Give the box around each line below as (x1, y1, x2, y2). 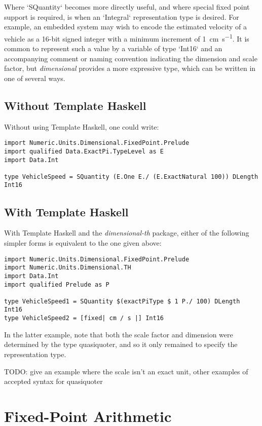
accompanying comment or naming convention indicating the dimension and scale (4, 53, 257, 63)
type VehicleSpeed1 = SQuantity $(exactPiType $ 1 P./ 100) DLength (4, 297, 240, 305)
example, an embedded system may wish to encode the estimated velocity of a (4, 21, 247, 32)
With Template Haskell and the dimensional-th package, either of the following (4, 227, 249, 238)
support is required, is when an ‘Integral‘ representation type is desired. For (4, 11, 239, 22)
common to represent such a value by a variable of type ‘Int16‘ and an (4, 43, 222, 54)
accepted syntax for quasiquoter (4, 376, 103, 386)
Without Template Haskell (4, 97, 146, 113)
